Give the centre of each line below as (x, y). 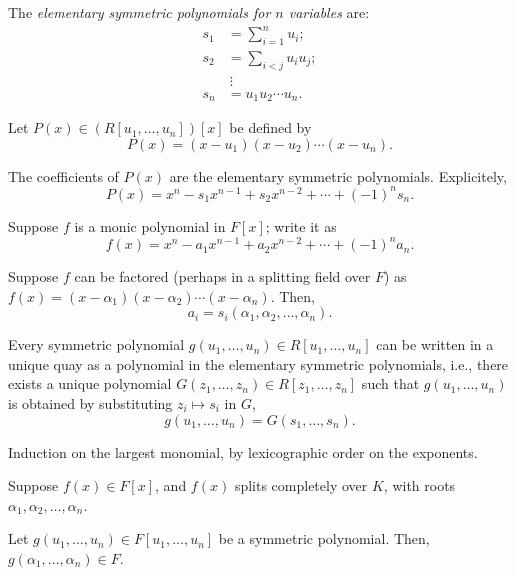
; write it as (301, 225)
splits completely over (301, 485)
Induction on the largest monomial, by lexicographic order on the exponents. (243, 451)
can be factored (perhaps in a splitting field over (222, 276)
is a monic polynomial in (150, 225)
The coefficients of (63, 175)
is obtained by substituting (90, 403)
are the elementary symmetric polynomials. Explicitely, (338, 175)
